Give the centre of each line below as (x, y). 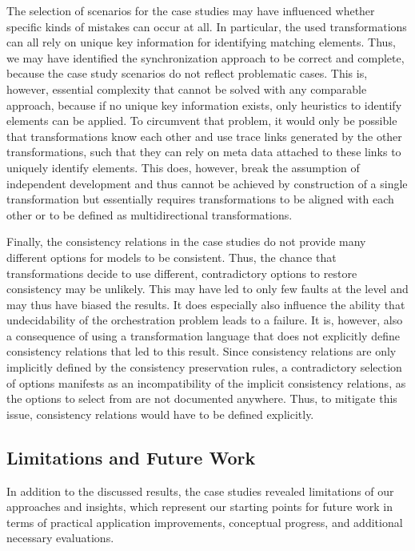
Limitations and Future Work (131, 457)
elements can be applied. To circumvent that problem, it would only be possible (202, 121)
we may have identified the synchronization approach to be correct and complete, (206, 57)
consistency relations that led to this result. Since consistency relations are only (202, 351)
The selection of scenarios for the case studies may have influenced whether (191, 10)
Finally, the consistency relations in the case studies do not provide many (186, 241)
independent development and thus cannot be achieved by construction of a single (207, 183)
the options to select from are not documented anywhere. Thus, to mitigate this (202, 398)
